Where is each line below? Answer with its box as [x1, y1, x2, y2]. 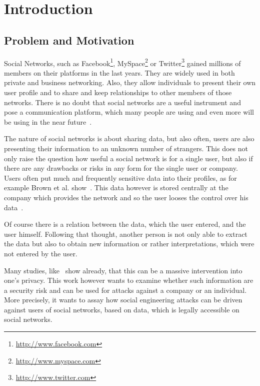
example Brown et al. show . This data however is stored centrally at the [4, 182, 228, 193]
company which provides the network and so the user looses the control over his [4, 192, 248, 202]
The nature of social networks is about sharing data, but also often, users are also [4, 133, 254, 144]
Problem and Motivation [4, 32, 134, 48]
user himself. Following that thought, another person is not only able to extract [4, 228, 247, 239]
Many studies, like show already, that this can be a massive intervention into [4, 265, 242, 275]
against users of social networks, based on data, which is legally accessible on [4, 304, 239, 314]
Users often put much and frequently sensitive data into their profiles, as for [4, 172, 237, 183]
